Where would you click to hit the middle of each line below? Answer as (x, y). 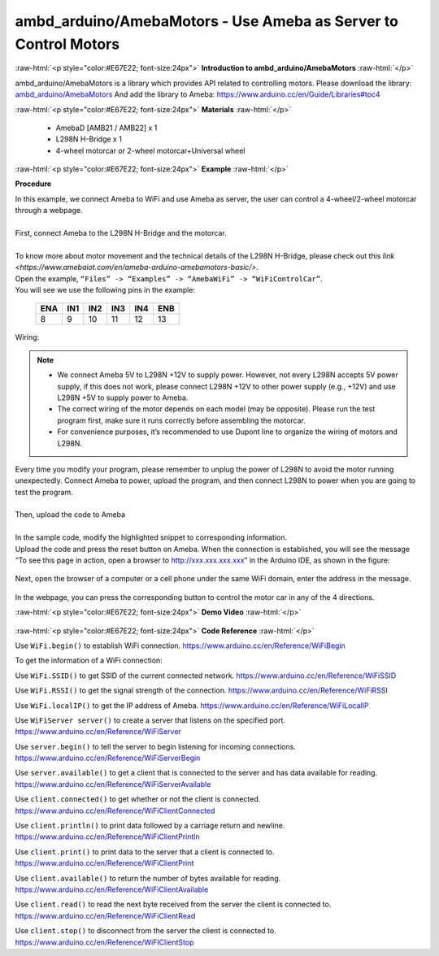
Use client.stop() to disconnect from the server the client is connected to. (146, 931)
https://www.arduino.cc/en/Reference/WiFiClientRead (105, 915)
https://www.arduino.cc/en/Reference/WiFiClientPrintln (107, 836)
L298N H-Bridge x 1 (89, 139)
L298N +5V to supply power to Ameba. (123, 398)
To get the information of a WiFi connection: (89, 661)
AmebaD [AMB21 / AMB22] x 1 (106, 128)
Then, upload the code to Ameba (70, 515)
